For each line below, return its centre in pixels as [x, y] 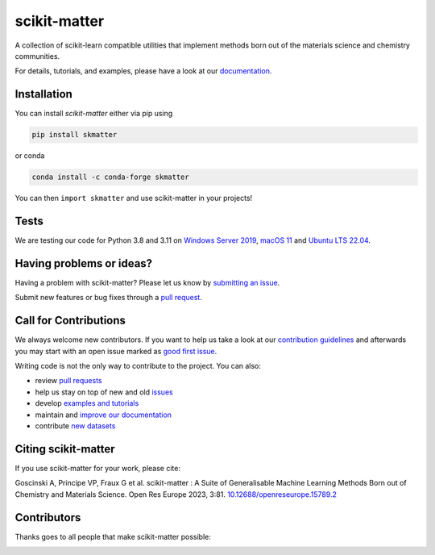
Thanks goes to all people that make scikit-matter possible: [113, 536]
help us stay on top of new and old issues [104, 392]
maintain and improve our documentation [104, 415]
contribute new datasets [75, 426]
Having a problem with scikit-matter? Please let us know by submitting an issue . [147, 282]
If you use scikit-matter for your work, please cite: [98, 468]
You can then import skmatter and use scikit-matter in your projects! [134, 198]
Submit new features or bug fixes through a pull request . [109, 298]
